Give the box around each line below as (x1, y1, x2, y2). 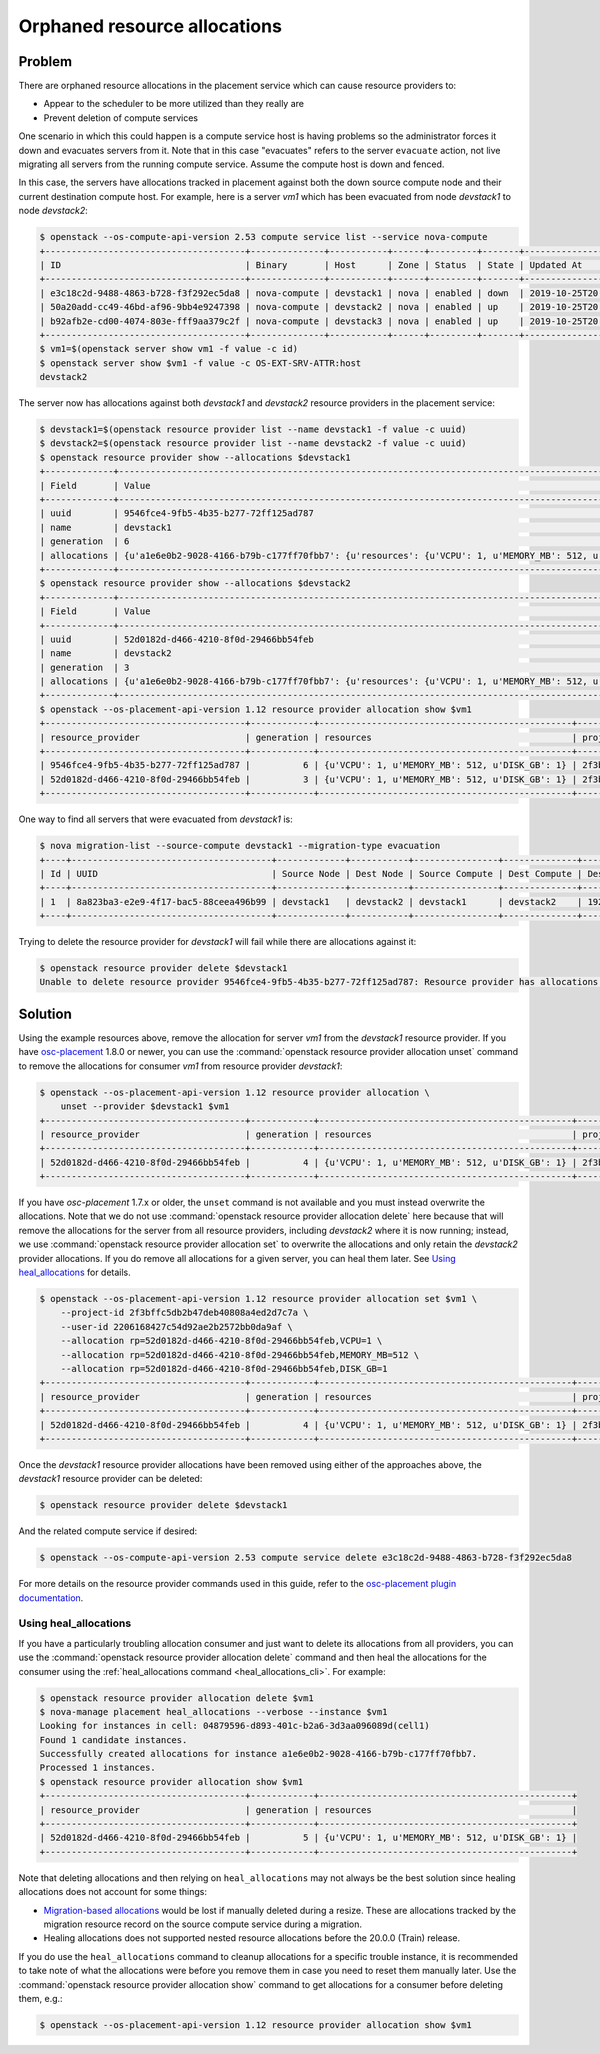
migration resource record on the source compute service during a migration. (43, 1918, 362, 1930)
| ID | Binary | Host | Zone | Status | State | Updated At (39, 259, 583, 270)
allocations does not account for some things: (18, 1886, 208, 1898)
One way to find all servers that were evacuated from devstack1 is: (18, 813, 294, 825)
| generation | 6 (39, 536, 130, 547)
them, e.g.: (18, 1992, 64, 2004)
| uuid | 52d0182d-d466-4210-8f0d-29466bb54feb (39, 633, 314, 645)
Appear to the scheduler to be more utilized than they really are (43, 98, 305, 110)
